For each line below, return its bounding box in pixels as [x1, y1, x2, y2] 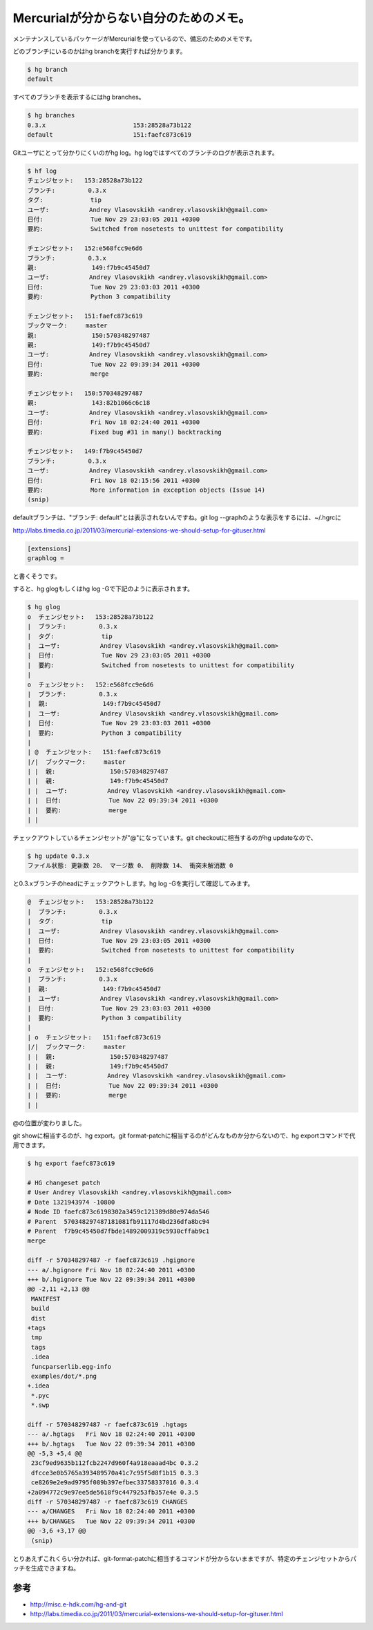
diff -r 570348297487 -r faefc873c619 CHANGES [27, 1497, 188, 1506]
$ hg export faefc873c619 [27, 1160, 115, 1167]
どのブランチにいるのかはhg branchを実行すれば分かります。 [12, 47, 186, 55]
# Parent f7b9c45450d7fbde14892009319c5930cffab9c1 [27, 1227, 210, 1236]
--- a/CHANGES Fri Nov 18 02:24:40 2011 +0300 [27, 1508, 195, 1515]
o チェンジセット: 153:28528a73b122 [27, 613, 154, 621]
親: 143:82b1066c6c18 [27, 399, 151, 407]
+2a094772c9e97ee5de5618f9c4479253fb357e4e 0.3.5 [27, 1488, 199, 1496]
